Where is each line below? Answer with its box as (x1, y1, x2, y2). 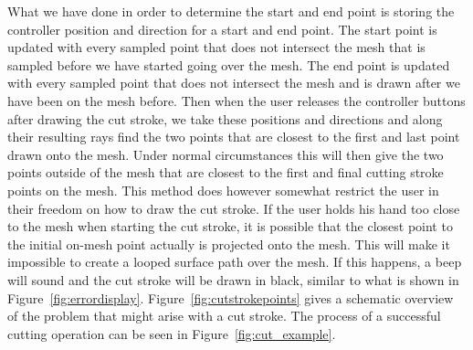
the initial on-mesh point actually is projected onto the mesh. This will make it (7, 234, 450, 253)
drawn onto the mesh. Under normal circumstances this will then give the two (7, 144, 444, 164)
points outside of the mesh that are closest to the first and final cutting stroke (7, 163, 444, 182)
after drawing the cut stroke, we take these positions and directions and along (7, 109, 443, 128)
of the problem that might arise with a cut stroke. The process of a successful (7, 306, 441, 325)
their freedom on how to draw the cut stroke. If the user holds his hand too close (7, 198, 460, 217)
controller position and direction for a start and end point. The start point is (7, 19, 437, 38)
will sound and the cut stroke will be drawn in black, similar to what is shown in (7, 270, 459, 289)
